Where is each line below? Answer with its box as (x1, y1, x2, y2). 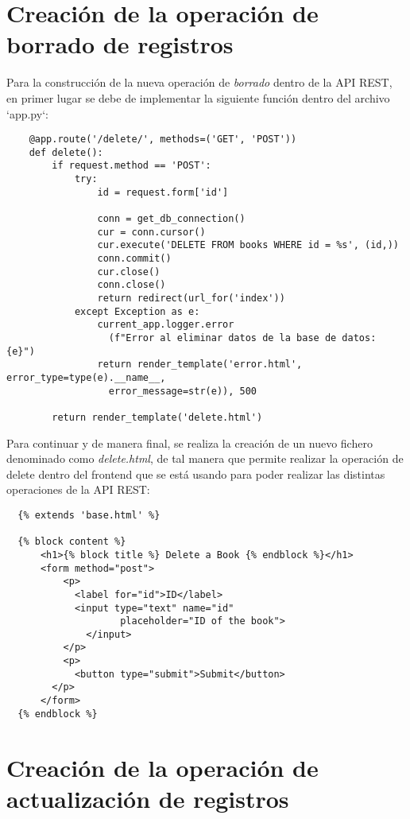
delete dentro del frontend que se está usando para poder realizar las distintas (6, 465, 385, 482)
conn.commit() (97, 253, 172, 264)
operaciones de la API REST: (6, 481, 150, 498)
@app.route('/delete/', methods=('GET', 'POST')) (29, 134, 297, 146)
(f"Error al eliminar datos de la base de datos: (108, 332, 377, 344)
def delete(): (29, 146, 103, 158)
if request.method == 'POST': (52, 160, 211, 172)
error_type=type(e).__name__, (6, 371, 166, 383)
